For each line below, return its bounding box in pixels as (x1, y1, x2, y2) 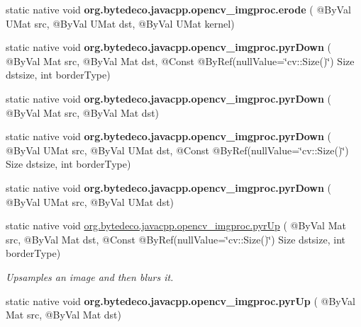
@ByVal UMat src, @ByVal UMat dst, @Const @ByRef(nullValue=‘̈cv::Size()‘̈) (6, 142, 349, 157)
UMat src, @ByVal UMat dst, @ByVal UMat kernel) (6, 16, 235, 30)
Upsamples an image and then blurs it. (6, 269, 174, 284)
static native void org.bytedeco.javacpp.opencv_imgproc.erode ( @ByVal (6, 2, 351, 16)
